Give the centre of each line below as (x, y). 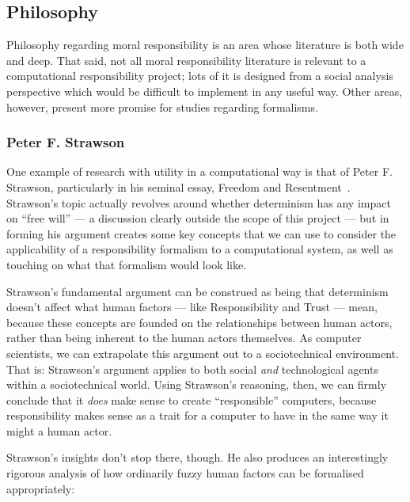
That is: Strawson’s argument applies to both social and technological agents (192, 369)
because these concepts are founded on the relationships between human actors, (199, 322)
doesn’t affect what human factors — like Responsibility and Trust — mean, (192, 307)
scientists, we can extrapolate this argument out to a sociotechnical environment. (203, 353)
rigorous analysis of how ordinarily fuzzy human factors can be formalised (185, 473)
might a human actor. (59, 430)
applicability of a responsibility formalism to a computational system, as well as (200, 249)
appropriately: (41, 488)
